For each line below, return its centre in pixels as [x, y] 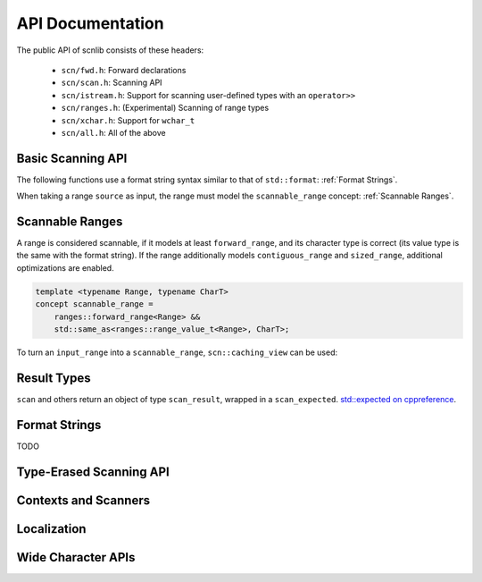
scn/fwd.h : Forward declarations [124, 70]
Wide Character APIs [76, 557]
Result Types [54, 378]
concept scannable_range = [94, 304]
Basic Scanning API [72, 158]
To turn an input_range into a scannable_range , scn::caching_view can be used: [177, 352]
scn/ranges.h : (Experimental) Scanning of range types [165, 108]
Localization [51, 529]
